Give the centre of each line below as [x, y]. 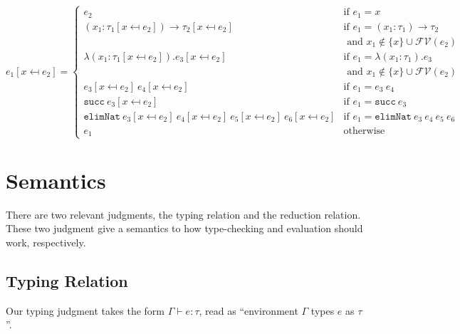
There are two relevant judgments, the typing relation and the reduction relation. [183, 214]
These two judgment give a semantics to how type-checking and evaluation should [184, 228]
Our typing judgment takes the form [85, 310]
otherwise [364, 131]
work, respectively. [46, 242]
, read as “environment [249, 310]
